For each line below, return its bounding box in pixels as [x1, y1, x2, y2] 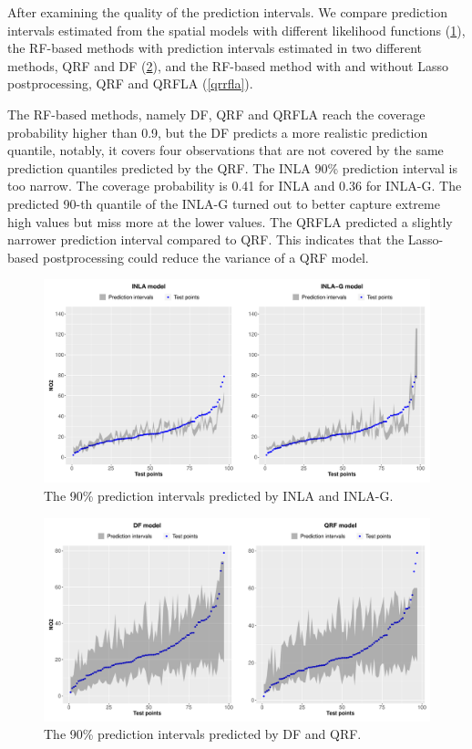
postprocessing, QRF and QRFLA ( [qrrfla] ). [7, 74, 253, 93]
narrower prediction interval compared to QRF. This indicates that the [7, 230, 405, 249]
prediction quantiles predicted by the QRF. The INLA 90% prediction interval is [7, 158, 458, 177]
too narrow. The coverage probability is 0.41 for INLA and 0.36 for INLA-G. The [7, 176, 462, 195]
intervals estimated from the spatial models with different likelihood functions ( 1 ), [7, 20, 466, 39]
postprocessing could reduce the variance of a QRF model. [42, 247, 369, 266]
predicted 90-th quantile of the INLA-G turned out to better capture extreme [7, 193, 440, 213]
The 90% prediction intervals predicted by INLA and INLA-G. [44, 486, 394, 505]
